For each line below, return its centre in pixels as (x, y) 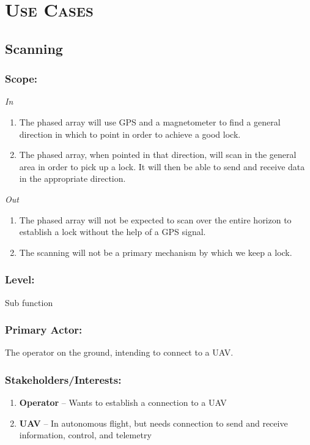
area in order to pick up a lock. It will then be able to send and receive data (162, 166)
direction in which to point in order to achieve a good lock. (130, 134)
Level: (20, 279)
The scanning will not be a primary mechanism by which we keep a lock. (156, 252)
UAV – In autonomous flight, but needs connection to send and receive (153, 423)
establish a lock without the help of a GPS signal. (113, 232)
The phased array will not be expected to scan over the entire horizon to (155, 219)
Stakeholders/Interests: (63, 379)
